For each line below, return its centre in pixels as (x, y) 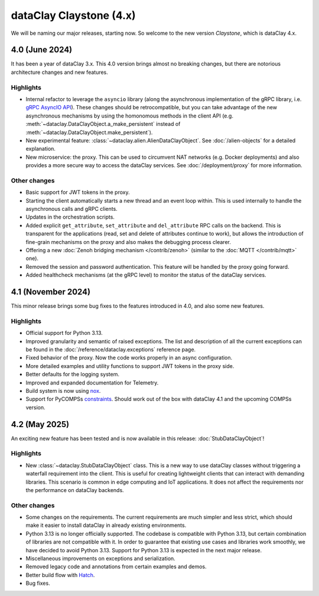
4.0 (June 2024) (42, 50)
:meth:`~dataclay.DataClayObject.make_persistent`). (89, 132)
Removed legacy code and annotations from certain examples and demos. (116, 566)
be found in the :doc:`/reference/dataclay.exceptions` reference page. (111, 349)
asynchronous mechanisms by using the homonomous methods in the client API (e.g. (129, 116)
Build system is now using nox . (63, 390)
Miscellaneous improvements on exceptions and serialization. (100, 559)
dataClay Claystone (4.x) (73, 15)
